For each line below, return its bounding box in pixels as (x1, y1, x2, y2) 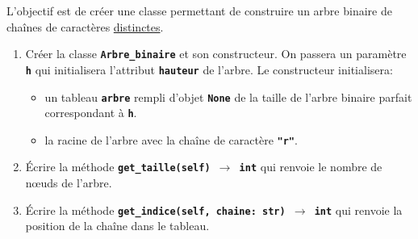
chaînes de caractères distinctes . (6, 18, 164, 35)
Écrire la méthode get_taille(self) (25, 158, 211, 175)
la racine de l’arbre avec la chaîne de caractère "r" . (44, 131, 298, 148)
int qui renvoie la (314, 201, 403, 218)
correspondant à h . (44, 104, 137, 121)
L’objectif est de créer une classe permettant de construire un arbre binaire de (6, 2, 392, 19)
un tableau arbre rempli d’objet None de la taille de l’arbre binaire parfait (44, 88, 412, 105)
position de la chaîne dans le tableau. (25, 217, 210, 234)
